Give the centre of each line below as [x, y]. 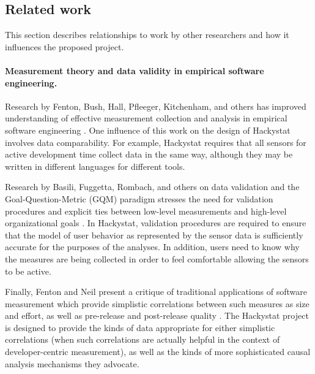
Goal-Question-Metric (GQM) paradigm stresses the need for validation [139, 198]
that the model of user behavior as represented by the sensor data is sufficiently [154, 235]
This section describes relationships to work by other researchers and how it [147, 35]
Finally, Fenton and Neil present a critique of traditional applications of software [156, 292]
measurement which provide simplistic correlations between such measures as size [157, 303]
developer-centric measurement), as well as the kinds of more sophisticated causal [158, 352]
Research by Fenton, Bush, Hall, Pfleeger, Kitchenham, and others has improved [156, 106]
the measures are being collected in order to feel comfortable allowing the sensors [157, 258]
